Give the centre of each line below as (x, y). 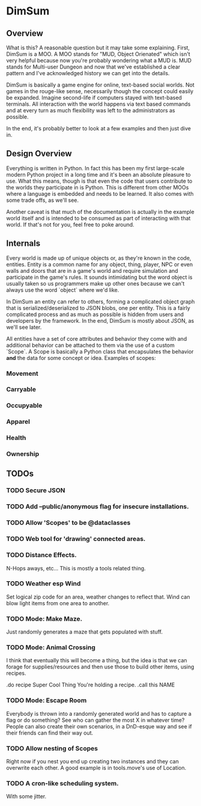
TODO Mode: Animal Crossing (51, 647)
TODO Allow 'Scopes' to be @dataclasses (68, 523)
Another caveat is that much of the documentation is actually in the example (100, 212)
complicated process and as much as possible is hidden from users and (95, 314)
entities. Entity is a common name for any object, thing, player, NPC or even (100, 264)
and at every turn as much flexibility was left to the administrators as (91, 110)
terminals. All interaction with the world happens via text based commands (98, 104)
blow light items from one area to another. (58, 603)
